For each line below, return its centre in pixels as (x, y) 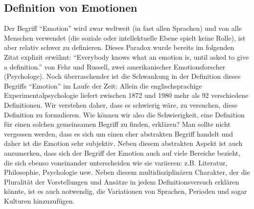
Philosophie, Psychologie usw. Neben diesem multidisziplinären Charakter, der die (127, 172)
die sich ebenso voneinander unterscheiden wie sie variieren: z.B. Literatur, (116, 162)
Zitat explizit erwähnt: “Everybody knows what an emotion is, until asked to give (127, 57)
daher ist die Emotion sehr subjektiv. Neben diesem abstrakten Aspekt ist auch (123, 143)
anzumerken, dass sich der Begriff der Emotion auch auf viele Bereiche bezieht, (122, 152)
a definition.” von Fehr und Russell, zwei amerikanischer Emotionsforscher (115, 66)
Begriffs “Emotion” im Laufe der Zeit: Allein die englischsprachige (103, 85)
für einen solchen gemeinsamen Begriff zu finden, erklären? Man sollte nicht (117, 124)
